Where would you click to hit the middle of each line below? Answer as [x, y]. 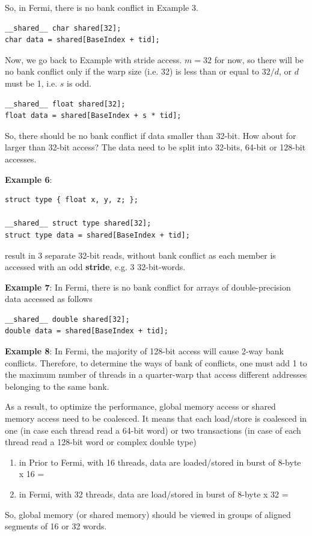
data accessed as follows [49, 299]
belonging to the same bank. [57, 386]
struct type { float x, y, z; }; [72, 200]
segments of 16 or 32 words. [56, 526]
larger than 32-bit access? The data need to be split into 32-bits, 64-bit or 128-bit [155, 147]
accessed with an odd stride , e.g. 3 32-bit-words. [95, 267]
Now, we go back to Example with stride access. [93, 59]
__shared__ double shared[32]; [67, 319]
